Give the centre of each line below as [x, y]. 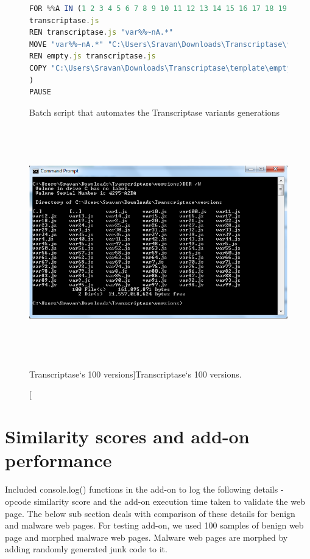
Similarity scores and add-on [127, 436]
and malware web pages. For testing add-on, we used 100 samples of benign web [154, 525]
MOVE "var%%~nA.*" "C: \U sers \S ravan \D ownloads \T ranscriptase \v [160, 44]
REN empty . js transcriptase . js [93, 56]
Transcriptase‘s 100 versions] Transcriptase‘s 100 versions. [136, 374]
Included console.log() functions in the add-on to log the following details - [144, 489]
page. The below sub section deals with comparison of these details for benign [150, 513]
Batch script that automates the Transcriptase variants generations [155, 112]
